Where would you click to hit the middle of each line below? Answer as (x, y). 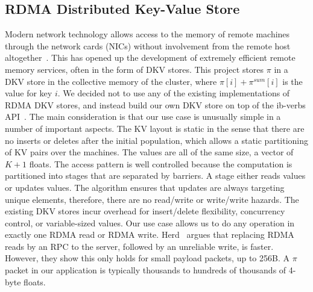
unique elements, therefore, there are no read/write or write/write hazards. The (152, 199)
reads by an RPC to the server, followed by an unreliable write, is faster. (139, 246)
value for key (29, 93)
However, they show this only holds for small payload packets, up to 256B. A (147, 258)
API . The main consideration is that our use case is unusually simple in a (143, 116)
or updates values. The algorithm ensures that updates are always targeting (145, 187)
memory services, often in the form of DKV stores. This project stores (134, 69)
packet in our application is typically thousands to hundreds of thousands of (146, 270)
